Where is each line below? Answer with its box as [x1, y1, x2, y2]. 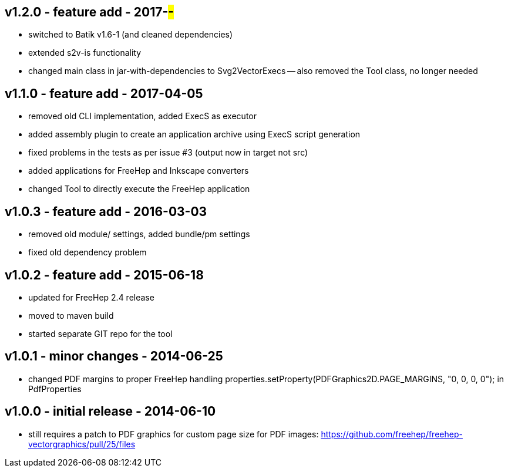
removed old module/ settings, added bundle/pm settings [28, 229, 250, 240]
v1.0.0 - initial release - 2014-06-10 [5, 404, 216, 419]
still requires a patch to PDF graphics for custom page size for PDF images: [28, 429, 319, 439]
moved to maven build [28, 310, 114, 321]
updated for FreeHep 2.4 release [28, 292, 154, 302]
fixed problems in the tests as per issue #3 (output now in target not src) [28, 147, 308, 158]
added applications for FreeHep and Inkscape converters [28, 166, 249, 176]
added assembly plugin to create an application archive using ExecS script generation [28, 129, 361, 140]
